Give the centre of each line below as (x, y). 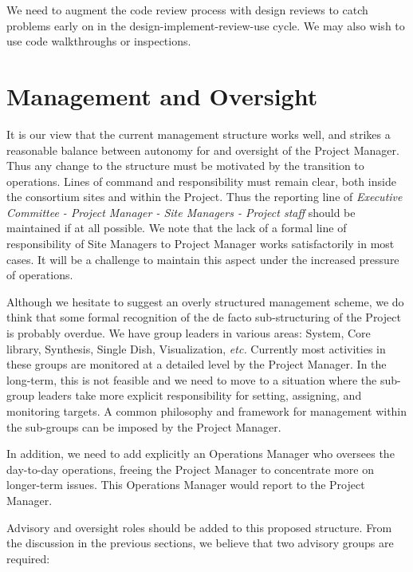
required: (28, 558)
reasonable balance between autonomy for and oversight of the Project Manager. (203, 150)
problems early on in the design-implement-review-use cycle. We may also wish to (206, 25)
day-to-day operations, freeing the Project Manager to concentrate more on (190, 469)
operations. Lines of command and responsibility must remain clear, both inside (201, 181)
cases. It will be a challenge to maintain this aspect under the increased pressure (203, 259)
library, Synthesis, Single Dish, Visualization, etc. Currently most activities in (196, 348)
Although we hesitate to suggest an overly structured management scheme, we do (205, 301)
